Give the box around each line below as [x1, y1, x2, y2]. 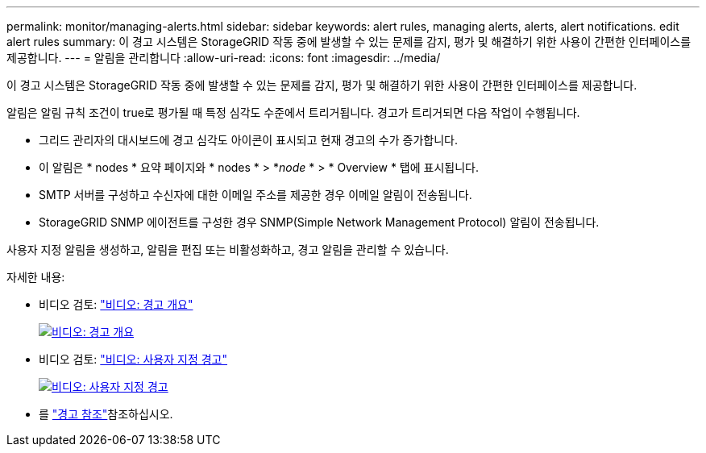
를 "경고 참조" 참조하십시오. [39, 407, 173, 421]
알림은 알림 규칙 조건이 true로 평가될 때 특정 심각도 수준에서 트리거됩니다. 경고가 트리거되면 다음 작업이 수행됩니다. [6, 106, 580, 119]
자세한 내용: [6, 270, 65, 284]
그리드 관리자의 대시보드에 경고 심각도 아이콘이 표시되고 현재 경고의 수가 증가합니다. [39, 133, 458, 147]
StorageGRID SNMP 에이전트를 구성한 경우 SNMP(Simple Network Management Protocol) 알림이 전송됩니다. [39, 215, 600, 229]
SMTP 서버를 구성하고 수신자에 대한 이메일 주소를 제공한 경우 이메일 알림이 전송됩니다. [39, 188, 472, 202]
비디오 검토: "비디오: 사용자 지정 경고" [39, 352, 228, 366]
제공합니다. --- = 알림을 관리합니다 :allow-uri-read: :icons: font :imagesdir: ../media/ [6, 51, 441, 64]
